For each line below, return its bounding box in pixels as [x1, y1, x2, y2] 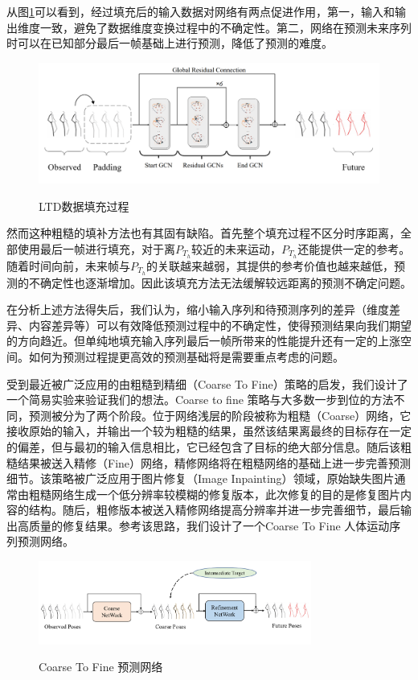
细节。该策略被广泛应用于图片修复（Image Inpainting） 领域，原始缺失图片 [6, 470, 395, 487]
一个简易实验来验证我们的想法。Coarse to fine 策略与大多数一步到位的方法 [6, 391, 394, 408]
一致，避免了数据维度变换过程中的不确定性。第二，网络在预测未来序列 [39, 19, 412, 35]
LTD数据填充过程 [39, 197, 129, 214]
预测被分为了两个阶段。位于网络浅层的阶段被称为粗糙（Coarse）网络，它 [28, 406, 412, 423]
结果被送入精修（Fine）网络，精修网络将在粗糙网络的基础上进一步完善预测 [17, 454, 412, 471]
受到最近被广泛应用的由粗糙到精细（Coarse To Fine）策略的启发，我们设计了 [6, 375, 408, 392]
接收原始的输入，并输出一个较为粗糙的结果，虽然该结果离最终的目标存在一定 [6, 422, 412, 439]
